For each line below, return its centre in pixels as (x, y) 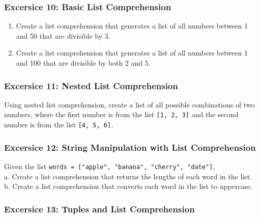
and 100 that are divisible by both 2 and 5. (83, 63)
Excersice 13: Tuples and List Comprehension (99, 209)
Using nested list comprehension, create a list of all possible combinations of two (129, 104)
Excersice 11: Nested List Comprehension (91, 85)
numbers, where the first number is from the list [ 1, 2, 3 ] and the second (121, 114)
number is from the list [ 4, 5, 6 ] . (59, 125)
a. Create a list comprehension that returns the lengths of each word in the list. (128, 176)
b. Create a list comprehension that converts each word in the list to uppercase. (128, 186)
